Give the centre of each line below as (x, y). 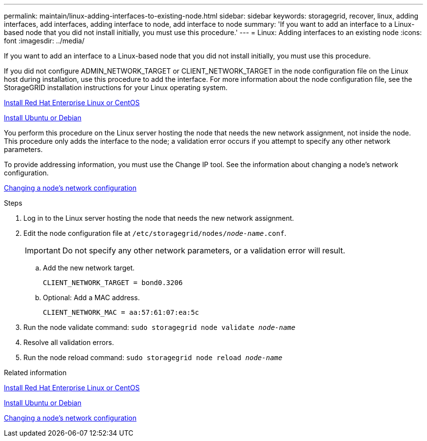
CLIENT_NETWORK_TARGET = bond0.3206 (113, 283)
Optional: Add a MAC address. (91, 297)
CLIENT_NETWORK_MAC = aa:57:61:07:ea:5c (121, 312)
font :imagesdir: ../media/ (44, 41)
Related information (35, 373)
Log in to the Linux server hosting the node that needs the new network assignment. (159, 218)
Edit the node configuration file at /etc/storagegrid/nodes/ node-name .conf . (155, 233)
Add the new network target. (89, 268)
